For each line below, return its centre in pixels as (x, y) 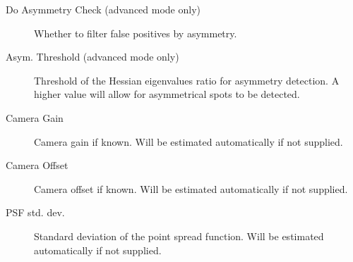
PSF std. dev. (35, 212)
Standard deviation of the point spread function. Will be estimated (179, 236)
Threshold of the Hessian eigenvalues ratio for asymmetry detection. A (187, 80)
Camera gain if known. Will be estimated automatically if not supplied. (189, 141)
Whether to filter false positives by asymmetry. (136, 33)
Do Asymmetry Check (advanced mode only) (103, 9)
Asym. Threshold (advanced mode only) (92, 57)
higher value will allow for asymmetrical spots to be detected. (167, 94)
